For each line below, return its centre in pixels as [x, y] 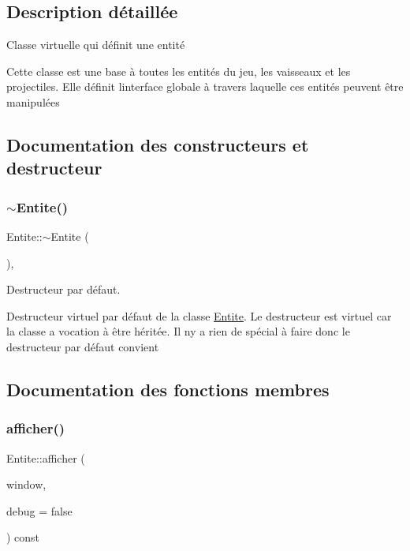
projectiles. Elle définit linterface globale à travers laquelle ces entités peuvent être [205, 86]
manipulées [33, 101]
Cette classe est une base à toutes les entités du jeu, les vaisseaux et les [179, 71]
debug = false [39, 510]
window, [26, 484]
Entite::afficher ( [46, 457]
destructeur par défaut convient [83, 346]
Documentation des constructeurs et [158, 144]
